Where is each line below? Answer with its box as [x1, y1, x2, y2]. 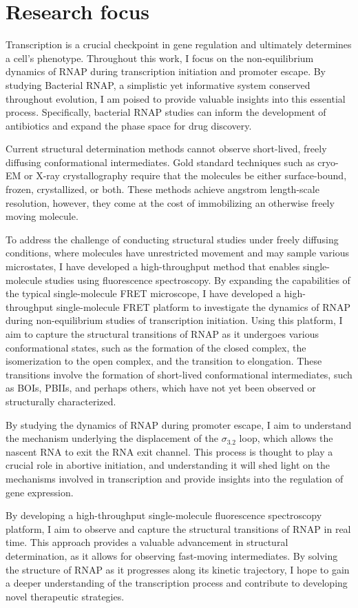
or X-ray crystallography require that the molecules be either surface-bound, [24, 168, 347, 183]
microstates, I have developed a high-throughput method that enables [6, 259, 300, 274]
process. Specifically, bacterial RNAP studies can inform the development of [6, 105, 326, 119]
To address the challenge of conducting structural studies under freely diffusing [6, 232, 339, 246]
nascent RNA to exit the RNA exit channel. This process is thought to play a [6, 444, 333, 458]
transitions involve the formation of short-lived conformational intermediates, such [6, 367, 352, 381]
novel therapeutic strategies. [6, 589, 125, 603]
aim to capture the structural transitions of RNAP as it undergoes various [6, 327, 319, 341]
